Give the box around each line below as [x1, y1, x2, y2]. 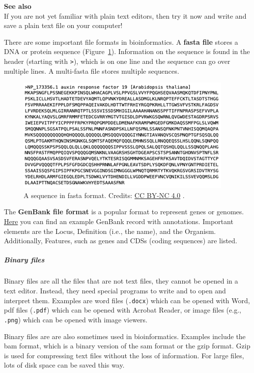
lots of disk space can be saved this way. [4, 360, 125, 370]
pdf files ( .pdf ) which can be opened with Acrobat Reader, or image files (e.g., [4, 305, 241, 315]
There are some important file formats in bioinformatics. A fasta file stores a [4, 36, 238, 47]
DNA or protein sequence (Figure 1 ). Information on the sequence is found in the [4, 46, 250, 57]
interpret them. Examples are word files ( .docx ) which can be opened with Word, [4, 295, 250, 305]
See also [4, 1, 31, 11]
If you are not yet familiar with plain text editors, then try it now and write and [4, 10, 247, 21]
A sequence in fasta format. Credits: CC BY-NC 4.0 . [24, 190, 185, 200]
